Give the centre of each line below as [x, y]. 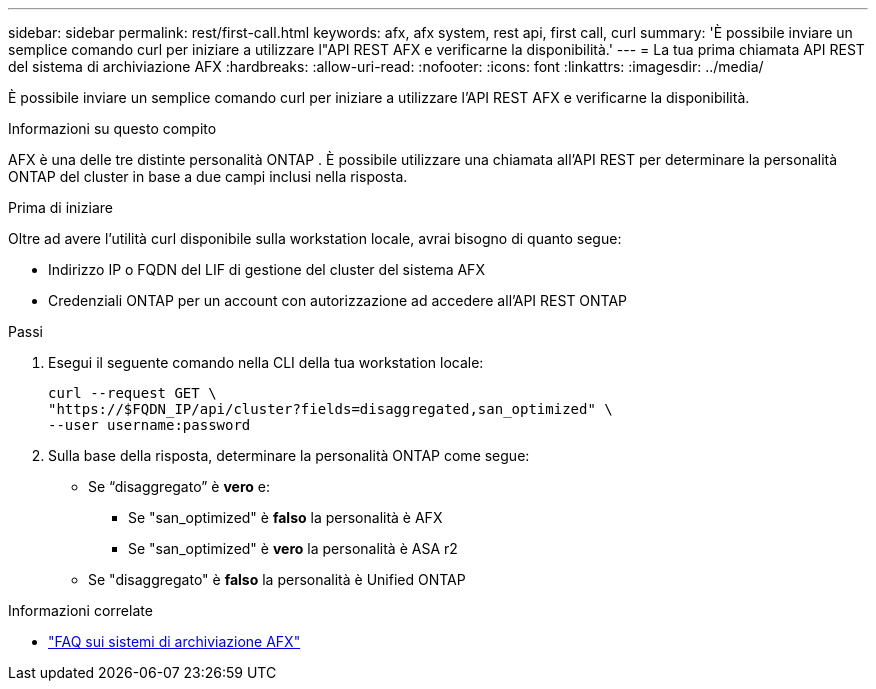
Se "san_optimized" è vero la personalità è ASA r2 [293, 548]
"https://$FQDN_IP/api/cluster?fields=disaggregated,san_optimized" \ [330, 409]
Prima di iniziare [60, 207]
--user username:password [149, 425]
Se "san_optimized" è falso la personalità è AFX [285, 517]
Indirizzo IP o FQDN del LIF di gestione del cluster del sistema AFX [266, 269]
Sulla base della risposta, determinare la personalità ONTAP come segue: [289, 455]
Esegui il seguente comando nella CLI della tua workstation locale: [266, 362]
